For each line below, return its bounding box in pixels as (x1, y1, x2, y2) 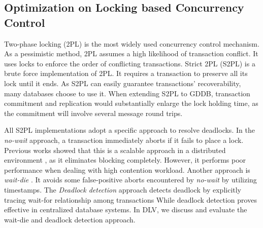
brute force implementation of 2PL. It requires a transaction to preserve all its (4, 68, 248, 79)
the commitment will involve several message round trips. (4, 107, 183, 118)
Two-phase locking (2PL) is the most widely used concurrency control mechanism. (4, 38, 259, 49)
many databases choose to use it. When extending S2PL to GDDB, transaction (4, 88, 250, 98)
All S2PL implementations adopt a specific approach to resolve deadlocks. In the (4, 125, 255, 135)
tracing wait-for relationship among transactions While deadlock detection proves (4, 194, 257, 205)
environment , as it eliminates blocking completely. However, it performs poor (4, 155, 246, 165)
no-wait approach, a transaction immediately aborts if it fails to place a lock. (4, 134, 244, 145)
